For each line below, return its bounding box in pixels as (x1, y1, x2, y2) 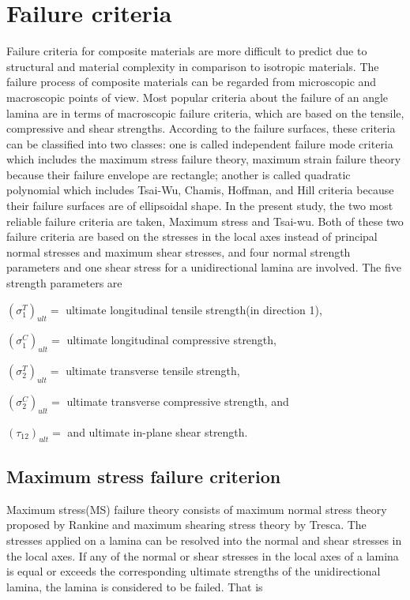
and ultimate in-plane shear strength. (67, 423, 248, 440)
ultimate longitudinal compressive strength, (66, 332, 276, 348)
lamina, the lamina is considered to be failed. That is (6, 578, 263, 594)
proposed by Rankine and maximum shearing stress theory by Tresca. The (6, 516, 367, 533)
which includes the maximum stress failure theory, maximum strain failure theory (6, 151, 401, 167)
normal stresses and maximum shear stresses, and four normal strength (6, 243, 351, 260)
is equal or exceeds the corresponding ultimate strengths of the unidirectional (6, 563, 381, 579)
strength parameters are (6, 275, 122, 291)
